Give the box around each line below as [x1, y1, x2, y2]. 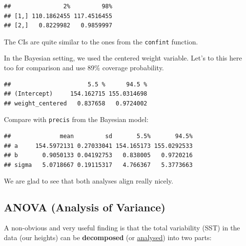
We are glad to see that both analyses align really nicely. [4, 176, 173, 186]
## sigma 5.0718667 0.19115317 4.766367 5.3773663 [4, 161, 193, 168]
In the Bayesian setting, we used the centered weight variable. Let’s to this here [4, 53, 242, 63]
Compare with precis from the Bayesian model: [4, 114, 149, 124]
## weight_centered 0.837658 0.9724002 [4, 100, 147, 107]
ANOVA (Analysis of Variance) [4, 200, 165, 215]
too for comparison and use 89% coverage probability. [4, 62, 164, 73]
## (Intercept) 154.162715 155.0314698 [4, 90, 147, 98]
